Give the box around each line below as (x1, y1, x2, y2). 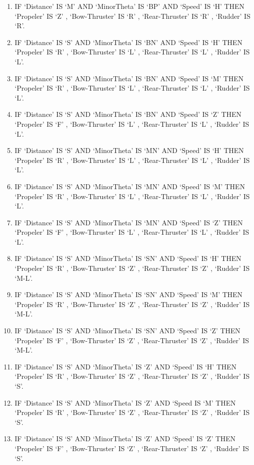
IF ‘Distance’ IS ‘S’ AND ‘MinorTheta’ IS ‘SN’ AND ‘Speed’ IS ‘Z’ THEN (14, 325, 241, 336)
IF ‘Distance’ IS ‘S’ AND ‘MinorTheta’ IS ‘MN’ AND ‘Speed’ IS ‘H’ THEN (14, 145, 244, 155)
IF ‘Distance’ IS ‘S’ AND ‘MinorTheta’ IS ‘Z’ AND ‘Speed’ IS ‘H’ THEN (14, 361, 237, 371)
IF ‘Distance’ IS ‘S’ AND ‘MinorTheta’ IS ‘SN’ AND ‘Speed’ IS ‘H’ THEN (14, 253, 242, 263)
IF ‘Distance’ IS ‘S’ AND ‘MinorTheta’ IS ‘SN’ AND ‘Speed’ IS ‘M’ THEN (14, 289, 243, 300)
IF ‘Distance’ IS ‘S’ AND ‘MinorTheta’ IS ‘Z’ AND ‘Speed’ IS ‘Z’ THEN (14, 433, 236, 444)
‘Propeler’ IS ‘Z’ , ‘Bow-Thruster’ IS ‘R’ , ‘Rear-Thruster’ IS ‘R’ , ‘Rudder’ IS (14, 10, 251, 21)
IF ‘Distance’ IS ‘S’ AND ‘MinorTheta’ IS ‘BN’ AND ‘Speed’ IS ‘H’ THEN (14, 37, 243, 47)
